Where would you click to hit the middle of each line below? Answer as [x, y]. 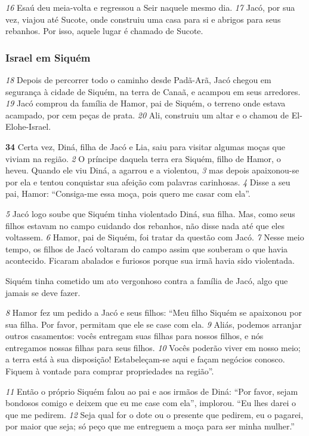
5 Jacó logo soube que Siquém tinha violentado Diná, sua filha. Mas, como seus [150, 213]
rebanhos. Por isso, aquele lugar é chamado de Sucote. [104, 31]
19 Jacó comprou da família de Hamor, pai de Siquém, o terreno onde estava [146, 103]
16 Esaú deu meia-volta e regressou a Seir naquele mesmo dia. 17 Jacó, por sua [150, 7]
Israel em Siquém [48, 57]
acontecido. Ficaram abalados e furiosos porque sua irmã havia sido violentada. [150, 260]
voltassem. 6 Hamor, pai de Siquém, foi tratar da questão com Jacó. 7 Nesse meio [155, 237]
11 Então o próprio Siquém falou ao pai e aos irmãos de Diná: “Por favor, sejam [152, 391]
